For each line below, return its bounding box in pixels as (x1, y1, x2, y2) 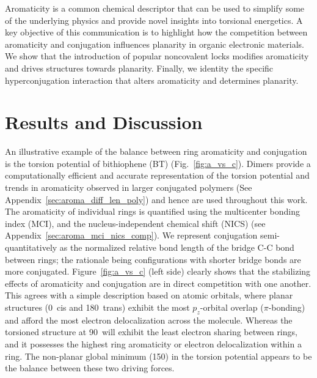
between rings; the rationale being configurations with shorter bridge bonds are (5, 253, 301, 265)
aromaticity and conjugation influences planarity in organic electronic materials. (5, 37, 304, 50)
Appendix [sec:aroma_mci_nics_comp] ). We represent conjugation (5, 229, 258, 242)
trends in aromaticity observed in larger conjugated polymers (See (5, 181, 252, 194)
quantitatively (5, 241, 57, 254)
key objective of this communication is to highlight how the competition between (5, 26, 308, 39)
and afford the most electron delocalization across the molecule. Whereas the (5, 313, 293, 326)
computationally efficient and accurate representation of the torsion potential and (5, 169, 310, 182)
